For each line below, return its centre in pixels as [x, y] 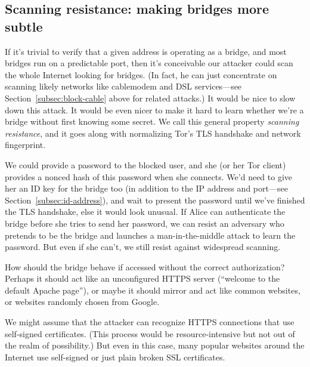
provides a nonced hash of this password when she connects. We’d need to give [149, 176]
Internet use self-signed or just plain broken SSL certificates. [115, 357]
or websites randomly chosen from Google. [82, 302]
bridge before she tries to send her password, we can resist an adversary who [145, 223]
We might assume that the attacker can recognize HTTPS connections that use [150, 322]
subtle [24, 26]
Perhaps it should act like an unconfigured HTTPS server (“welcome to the [142, 278]
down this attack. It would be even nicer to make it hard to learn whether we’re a [154, 110]
